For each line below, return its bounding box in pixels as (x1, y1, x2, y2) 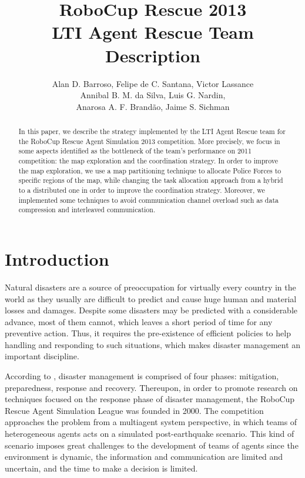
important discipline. (5, 350, 79, 362)
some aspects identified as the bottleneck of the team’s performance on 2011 (18, 146, 252, 156)
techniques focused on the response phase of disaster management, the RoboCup (5, 393, 295, 405)
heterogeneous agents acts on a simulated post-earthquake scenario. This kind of (5, 427, 294, 440)
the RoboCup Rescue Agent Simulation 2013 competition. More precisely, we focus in (18, 136, 280, 146)
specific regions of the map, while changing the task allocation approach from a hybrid (18, 175, 283, 185)
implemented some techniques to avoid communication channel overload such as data (18, 195, 279, 205)
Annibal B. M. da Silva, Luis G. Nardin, (80, 89, 226, 101)
